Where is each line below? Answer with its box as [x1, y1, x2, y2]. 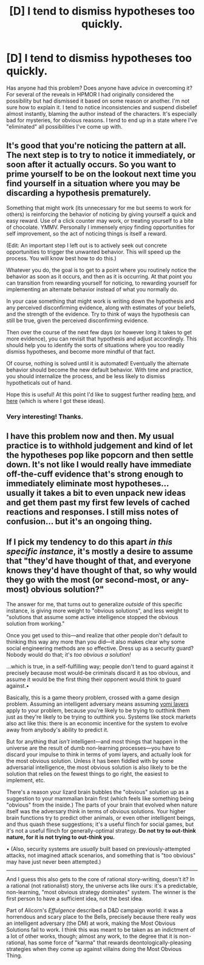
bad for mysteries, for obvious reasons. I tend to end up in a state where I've [6, 117, 197, 124]
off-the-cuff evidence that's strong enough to [6, 469, 183, 479]
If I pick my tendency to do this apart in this [6, 537, 173, 547]
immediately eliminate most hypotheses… [6, 478, 169, 489]
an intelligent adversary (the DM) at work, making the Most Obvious [6, 919, 176, 927]
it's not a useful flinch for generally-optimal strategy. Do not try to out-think [6, 827, 196, 834]
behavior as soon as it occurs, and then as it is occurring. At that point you [6, 273, 192, 280]
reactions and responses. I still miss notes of [6, 507, 179, 517]
